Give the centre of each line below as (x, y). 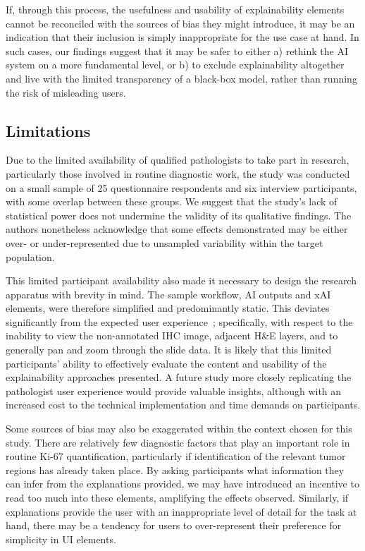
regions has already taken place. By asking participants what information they (175, 470)
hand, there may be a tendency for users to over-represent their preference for (174, 525)
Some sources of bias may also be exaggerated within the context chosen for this (179, 429)
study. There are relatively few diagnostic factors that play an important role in (178, 442)
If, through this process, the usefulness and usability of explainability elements (175, 9)
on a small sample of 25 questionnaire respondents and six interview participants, (181, 187)
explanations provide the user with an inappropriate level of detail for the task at (181, 511)
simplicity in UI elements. (61, 539)
